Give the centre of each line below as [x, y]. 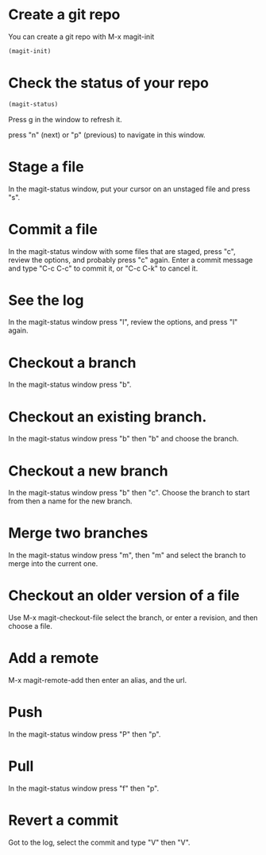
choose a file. [31, 626]
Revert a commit [64, 820]
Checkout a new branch [88, 471]
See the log [46, 300]
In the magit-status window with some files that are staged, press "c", [122, 251]
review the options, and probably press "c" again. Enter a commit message [131, 260]
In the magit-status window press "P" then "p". [85, 734]
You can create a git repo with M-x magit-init [81, 37]
